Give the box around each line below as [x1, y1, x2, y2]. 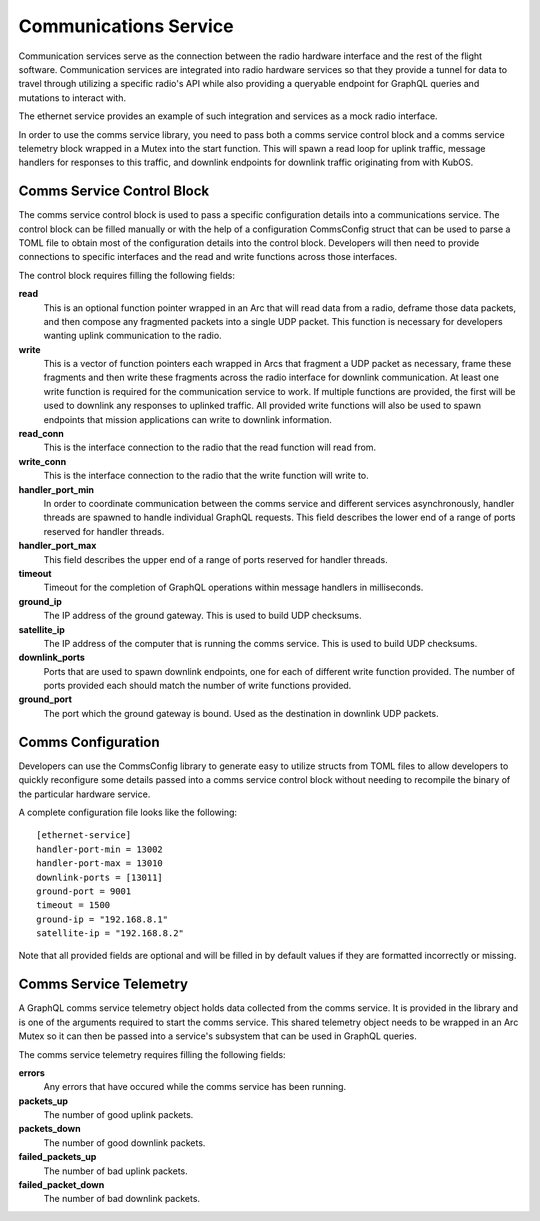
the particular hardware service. [18, 788, 151, 800]
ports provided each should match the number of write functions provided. [43, 680, 352, 692]
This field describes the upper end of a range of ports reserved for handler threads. [43, 553, 389, 565]
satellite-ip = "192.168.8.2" [36, 928, 185, 939]
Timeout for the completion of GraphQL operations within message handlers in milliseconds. [43, 581, 424, 594]
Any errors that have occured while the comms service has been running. [43, 1081, 347, 1093]
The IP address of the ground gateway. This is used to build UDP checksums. [43, 610, 362, 622]
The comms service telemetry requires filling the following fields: [18, 1048, 286, 1060]
